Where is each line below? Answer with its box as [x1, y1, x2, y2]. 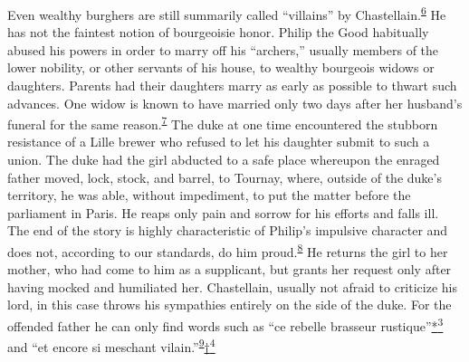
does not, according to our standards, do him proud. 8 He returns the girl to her [7, 240, 448, 261]
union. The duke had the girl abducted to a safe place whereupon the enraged [7, 150, 440, 169]
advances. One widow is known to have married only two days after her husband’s [7, 93, 463, 112]
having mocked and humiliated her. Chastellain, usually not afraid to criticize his [7, 277, 457, 296]
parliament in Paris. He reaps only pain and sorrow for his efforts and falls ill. [7, 203, 439, 222]
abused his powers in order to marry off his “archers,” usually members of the [7, 40, 439, 59]
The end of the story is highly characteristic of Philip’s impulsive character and [7, 221, 448, 240]
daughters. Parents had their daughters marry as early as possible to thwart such [7, 76, 457, 95]
